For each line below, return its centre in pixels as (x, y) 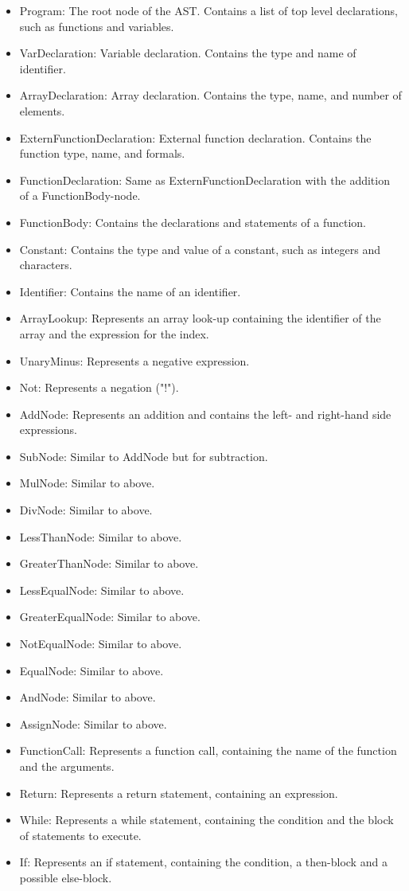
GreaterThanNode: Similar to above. (109, 563)
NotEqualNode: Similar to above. (101, 644)
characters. (46, 265)
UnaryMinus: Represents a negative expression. (134, 360)
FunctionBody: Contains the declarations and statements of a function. (193, 222)
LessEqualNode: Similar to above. (102, 590)
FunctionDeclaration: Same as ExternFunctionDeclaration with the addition (204, 180)
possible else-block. (66, 877)
